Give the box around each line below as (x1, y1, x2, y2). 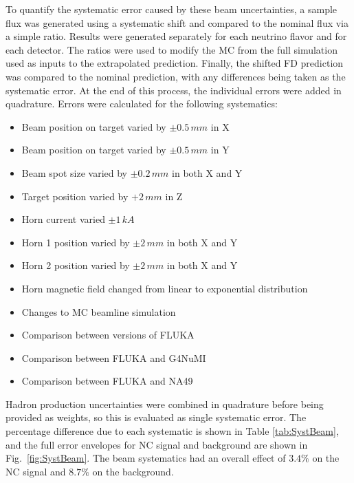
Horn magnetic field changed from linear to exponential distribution (21, 281, 308, 295)
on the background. (92, 464, 174, 478)
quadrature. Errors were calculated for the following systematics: (5, 96, 278, 111)
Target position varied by (21, 189, 129, 203)
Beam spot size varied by (21, 165, 127, 180)
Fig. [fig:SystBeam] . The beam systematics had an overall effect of (5, 451, 286, 465)
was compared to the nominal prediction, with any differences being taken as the (5, 69, 346, 83)
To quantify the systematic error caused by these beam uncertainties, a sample (5, 2, 338, 16)
